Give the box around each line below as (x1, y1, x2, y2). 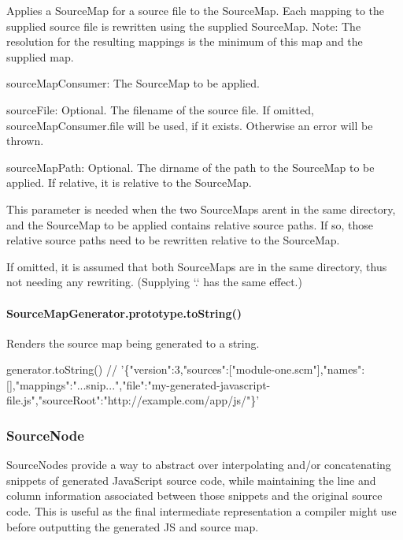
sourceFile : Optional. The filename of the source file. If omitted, (6, 101, 314, 117)
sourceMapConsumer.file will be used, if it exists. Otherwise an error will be (6, 117, 373, 133)
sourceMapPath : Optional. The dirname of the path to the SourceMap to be (6, 158, 375, 175)
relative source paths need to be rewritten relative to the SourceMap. (6, 232, 340, 248)
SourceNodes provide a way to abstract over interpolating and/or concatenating (6, 456, 391, 473)
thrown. (6, 132, 44, 149)
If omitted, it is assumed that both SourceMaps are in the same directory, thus (6, 258, 387, 274)
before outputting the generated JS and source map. (6, 518, 259, 534)
